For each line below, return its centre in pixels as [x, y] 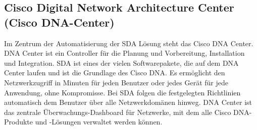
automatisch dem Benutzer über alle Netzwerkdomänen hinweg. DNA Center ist [128, 102]
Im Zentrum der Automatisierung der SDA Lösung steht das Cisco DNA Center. [129, 43]
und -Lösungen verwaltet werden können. [99, 122]
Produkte [19, 122]
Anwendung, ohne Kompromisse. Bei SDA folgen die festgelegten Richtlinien [122, 92]
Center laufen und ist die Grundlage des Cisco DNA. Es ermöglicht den [115, 73]
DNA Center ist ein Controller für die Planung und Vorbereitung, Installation [124, 53]
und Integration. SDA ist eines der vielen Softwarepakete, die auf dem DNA [121, 62]
